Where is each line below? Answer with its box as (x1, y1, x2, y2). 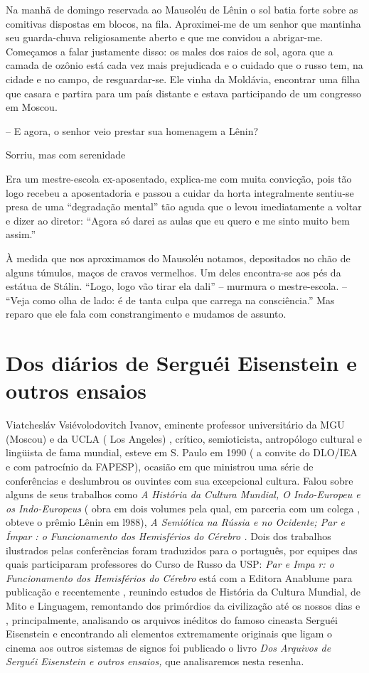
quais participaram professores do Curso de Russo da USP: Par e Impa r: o (6, 556, 334, 571)
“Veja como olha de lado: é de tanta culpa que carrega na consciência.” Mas (6, 292, 335, 307)
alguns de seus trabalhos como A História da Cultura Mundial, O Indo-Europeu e (6, 487, 360, 502)
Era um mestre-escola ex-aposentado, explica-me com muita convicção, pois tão (6, 171, 352, 185)
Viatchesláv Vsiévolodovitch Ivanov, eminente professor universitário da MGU (6, 417, 345, 432)
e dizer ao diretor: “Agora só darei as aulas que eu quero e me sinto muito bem (6, 212, 350, 227)
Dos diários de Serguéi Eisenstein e (6, 348, 357, 377)
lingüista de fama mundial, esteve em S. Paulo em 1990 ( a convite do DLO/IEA (6, 445, 358, 460)
